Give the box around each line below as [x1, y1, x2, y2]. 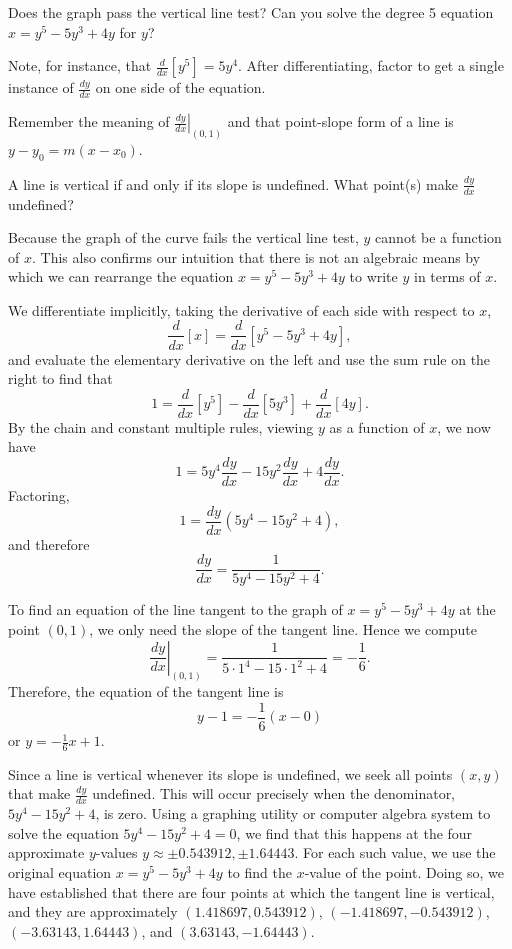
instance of [8, 77, 74, 98]
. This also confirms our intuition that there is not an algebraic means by [31, 246, 481, 267]
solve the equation [8, 822, 119, 843]
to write [349, 266, 398, 287]
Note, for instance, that [8, 55, 152, 76]
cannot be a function [375, 227, 502, 248]
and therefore [8, 533, 90, 554]
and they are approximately [8, 901, 178, 922]
